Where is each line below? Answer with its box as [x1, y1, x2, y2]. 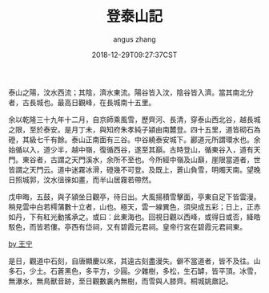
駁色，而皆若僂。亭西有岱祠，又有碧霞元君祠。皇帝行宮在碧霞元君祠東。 [8, 222, 247, 231]
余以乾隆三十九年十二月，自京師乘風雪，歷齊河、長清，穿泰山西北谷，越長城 [8, 114, 261, 124]
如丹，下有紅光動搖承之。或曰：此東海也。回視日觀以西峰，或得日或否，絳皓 [8, 212, 261, 222]
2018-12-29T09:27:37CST [91, 50, 178, 59]
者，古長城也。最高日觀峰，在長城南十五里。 [8, 97, 152, 107]
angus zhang [113, 34, 156, 44]
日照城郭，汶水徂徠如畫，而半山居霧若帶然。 [8, 174, 156, 185]
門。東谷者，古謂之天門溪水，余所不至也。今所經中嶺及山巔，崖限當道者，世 [8, 154, 261, 165]
